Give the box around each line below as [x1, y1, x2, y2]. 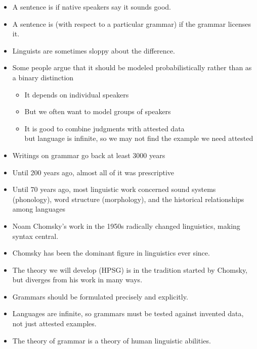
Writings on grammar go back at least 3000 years [12, 149, 165, 160]
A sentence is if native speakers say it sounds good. [12, 2, 172, 12]
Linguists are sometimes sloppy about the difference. [12, 45, 175, 56]
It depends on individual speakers [24, 89, 129, 99]
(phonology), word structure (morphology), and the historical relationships [12, 193, 244, 204]
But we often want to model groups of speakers [24, 106, 171, 117]
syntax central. [12, 230, 59, 241]
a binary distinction [12, 72, 74, 82]
